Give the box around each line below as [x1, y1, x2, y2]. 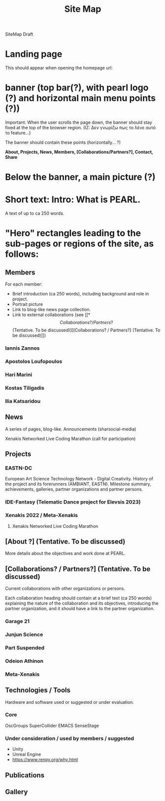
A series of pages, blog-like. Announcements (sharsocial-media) [5, 426, 136, 432]
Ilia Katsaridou [5, 398, 41, 404]
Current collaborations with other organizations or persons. [5, 585, 126, 591]
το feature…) [5, 130, 31, 136]
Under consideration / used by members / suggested [5, 735, 134, 742]
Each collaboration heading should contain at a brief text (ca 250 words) [5, 595, 152, 601]
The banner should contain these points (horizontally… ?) [5, 140, 121, 146]
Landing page [5, 48, 63, 60]
